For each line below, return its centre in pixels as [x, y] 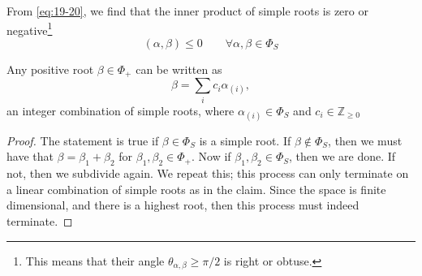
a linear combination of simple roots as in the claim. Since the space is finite [196, 189]
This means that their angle [95, 260]
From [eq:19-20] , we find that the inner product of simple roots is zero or [187, 11]
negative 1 [30, 28]
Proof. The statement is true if [83, 140]
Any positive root [50, 69]
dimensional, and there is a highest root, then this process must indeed [183, 205]
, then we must [365, 140]
